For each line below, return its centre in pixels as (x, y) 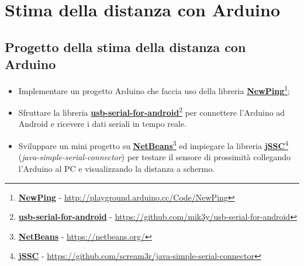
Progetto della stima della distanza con (125, 46)
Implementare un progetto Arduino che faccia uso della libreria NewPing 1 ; (154, 89)
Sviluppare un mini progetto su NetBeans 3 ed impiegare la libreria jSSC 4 (153, 145)
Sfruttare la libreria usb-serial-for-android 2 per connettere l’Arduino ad (152, 111)
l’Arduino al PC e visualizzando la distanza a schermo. (117, 168)
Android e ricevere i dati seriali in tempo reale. (103, 124)
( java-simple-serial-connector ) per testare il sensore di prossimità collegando (155, 157)
